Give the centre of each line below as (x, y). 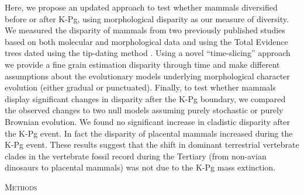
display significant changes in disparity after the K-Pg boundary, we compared (145, 98)
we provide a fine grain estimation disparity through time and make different (142, 64)
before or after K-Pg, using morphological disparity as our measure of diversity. (147, 18)
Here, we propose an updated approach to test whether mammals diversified (141, 7)
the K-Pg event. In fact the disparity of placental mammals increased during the (149, 133)
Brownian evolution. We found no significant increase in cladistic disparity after (147, 121)
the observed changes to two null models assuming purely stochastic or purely (144, 110)
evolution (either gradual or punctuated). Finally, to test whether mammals (140, 87)
